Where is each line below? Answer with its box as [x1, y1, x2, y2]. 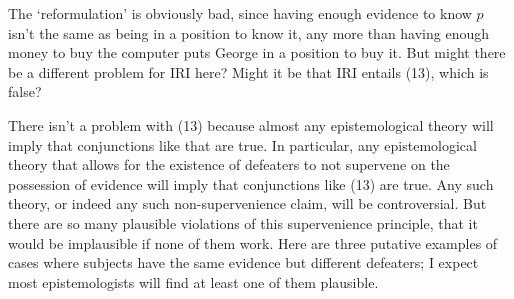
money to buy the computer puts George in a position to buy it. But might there [8, 42, 506, 63]
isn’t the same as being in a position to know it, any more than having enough [8, 22, 490, 43]
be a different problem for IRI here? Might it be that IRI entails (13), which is [8, 61, 489, 82]
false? [8, 81, 42, 102]
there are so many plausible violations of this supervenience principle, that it [8, 212, 478, 233]
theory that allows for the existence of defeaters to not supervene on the [8, 154, 450, 175]
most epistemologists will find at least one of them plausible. [8, 271, 379, 292]
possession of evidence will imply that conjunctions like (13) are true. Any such [8, 173, 494, 194]
